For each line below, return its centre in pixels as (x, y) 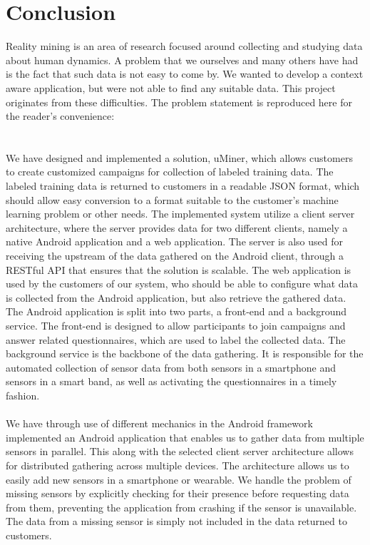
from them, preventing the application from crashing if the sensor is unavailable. (181, 507)
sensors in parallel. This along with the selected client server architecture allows (180, 451)
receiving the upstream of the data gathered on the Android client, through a (175, 256)
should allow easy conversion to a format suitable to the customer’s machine (172, 199)
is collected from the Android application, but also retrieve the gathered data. (176, 297)
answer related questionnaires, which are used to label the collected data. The (176, 339)
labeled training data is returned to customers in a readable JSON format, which (183, 186)
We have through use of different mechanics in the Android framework (159, 423)
